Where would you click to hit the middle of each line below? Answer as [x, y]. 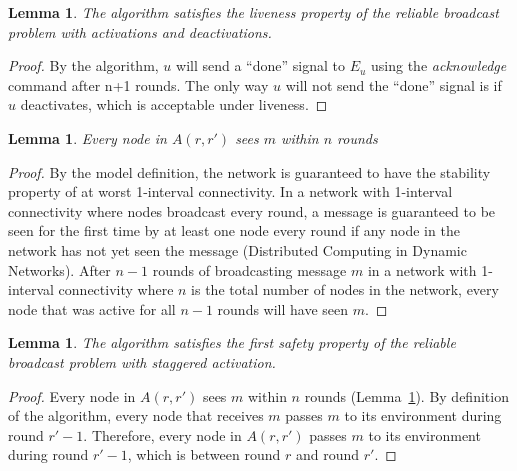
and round [327, 454]
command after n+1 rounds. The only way [138, 84]
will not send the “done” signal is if [393, 84]
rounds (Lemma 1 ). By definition [406, 395]
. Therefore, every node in [162, 434]
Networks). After [59, 269]
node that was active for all [92, 308]
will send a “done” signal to [260, 65]
